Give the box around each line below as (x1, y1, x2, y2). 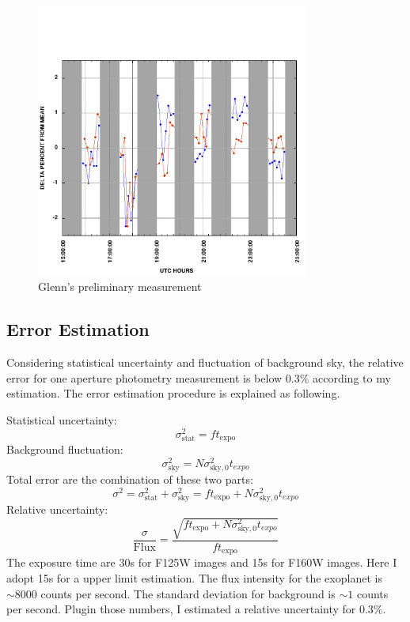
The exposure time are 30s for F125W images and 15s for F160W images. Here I (6, 554, 397, 571)
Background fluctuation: (6, 441, 123, 458)
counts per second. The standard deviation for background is (40, 585, 336, 601)
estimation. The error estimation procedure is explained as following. (6, 385, 340, 401)
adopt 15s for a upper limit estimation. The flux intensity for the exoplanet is (6, 570, 382, 586)
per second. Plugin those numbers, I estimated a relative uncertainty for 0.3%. (6, 601, 386, 617)
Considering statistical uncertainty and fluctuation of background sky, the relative (6, 354, 404, 371)
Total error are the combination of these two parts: (6, 471, 253, 487)
